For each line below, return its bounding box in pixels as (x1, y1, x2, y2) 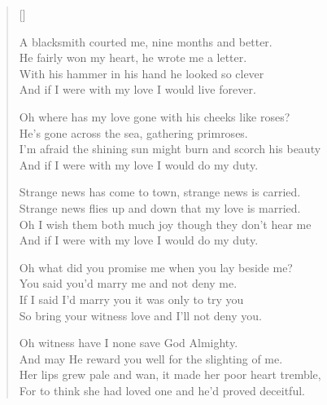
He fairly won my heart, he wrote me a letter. (19, 49, 247, 66)
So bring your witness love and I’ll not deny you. (19, 306, 262, 324)
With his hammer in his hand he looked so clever (19, 64, 264, 81)
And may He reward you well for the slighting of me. (19, 350, 283, 367)
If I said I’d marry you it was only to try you (19, 290, 244, 307)
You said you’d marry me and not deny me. (19, 275, 238, 292)
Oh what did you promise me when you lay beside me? (19, 258, 293, 275)
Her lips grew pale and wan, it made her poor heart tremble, (19, 366, 321, 383)
